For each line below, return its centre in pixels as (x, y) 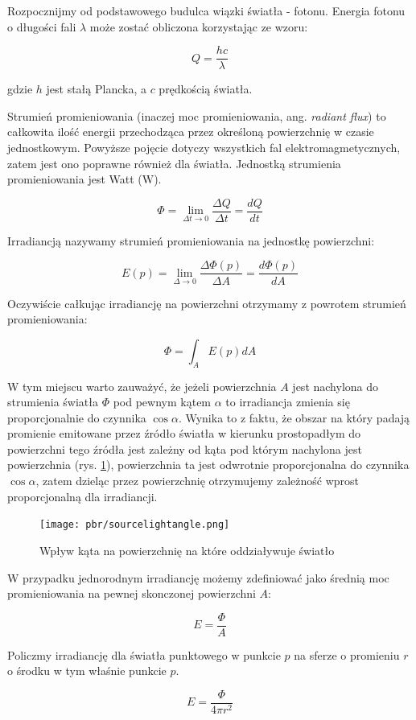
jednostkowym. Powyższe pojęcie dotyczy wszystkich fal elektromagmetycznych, (204, 148)
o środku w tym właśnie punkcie (87, 671)
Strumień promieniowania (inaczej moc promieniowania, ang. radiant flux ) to (197, 115)
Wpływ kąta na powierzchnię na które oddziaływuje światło (187, 550)
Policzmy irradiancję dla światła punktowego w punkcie (144, 654)
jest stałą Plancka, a (96, 89)
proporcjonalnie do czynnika (77, 417)
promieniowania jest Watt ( (75, 179)
